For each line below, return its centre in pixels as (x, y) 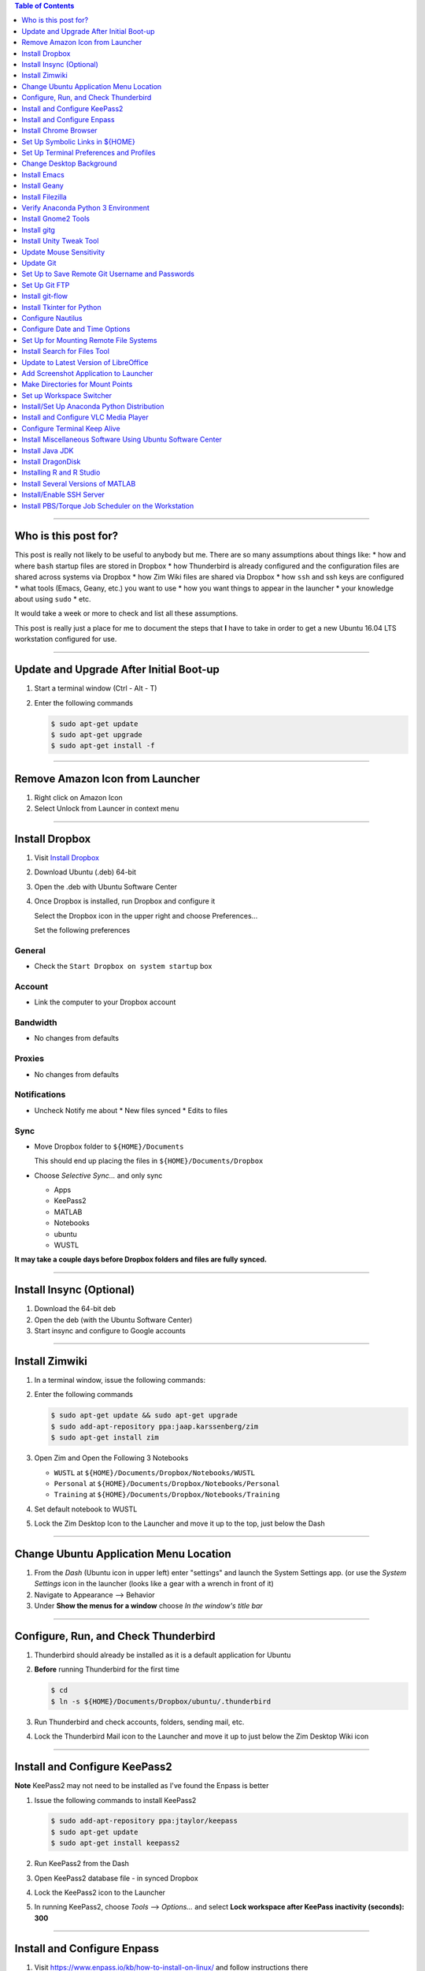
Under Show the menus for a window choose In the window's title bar (148, 1606)
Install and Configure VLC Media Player (85, 417)
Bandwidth (36, 1023)
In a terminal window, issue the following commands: (120, 1380)
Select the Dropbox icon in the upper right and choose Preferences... (146, 915)
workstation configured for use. (66, 639)
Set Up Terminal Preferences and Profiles (89, 153)
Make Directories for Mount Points (77, 384)
